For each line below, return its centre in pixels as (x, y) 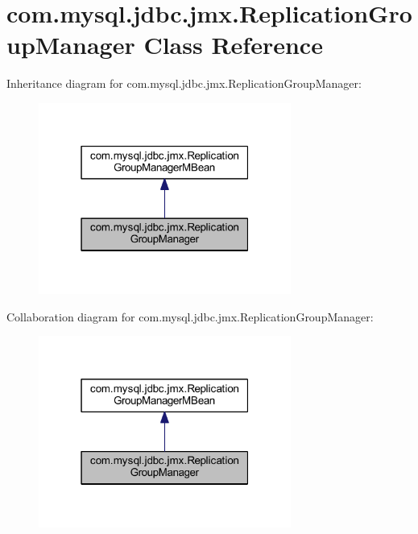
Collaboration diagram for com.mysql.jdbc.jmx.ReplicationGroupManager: (190, 316)
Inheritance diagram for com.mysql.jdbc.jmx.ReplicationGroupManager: (184, 83)
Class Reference (233, 45)
